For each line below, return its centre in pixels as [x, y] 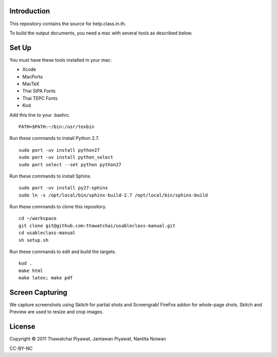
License [22, 327]
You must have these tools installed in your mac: [61, 60]
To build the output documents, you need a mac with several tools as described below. [101, 33]
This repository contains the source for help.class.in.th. [68, 24]
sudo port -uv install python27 [59, 150]
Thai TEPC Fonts [40, 98]
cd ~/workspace [38, 218]
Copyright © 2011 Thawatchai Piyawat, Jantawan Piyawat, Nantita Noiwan [88, 339]
